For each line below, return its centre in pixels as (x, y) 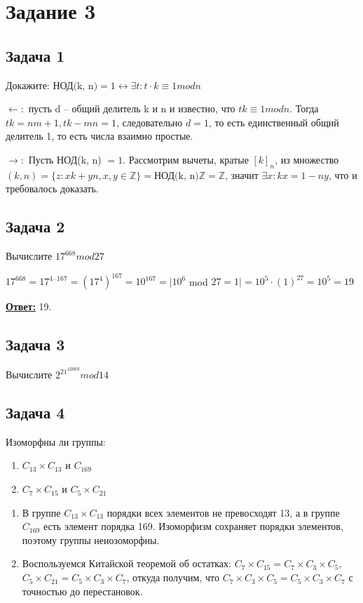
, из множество (307, 159)
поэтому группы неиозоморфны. (91, 539)
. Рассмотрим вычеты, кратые (186, 159)
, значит (242, 174)
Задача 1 (35, 55)
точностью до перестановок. (82, 591)
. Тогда (304, 108)
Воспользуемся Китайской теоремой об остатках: (126, 563)
